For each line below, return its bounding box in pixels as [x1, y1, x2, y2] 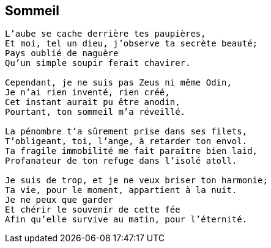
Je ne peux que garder [5, 195, 114, 205]
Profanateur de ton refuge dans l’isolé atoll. [5, 156, 237, 166]
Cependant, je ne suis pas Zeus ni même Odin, [5, 78, 232, 88]
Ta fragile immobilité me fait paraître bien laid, [5, 146, 258, 156]
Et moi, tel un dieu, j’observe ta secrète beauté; [5, 38, 258, 49]
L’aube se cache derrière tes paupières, [5, 29, 206, 39]
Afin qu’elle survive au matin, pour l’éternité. [5, 214, 248, 225]
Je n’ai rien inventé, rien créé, [5, 87, 170, 98]
